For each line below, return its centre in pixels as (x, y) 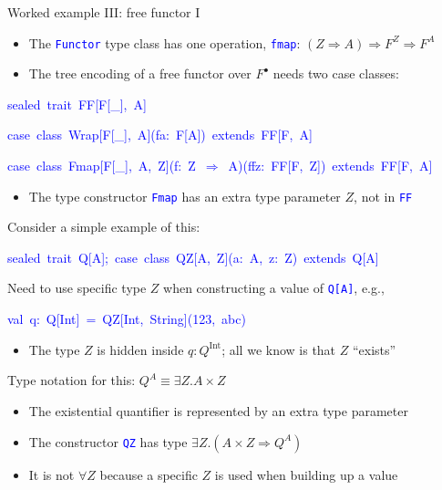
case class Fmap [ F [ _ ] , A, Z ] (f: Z (102, 166)
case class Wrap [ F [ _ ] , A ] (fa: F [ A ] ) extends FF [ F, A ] (160, 135)
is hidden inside (140, 349)
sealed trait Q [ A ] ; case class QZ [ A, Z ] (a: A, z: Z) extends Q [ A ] (193, 257)
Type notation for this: (72, 380)
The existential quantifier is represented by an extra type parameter (218, 410)
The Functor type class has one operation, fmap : (164, 42)
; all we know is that (279, 349)
